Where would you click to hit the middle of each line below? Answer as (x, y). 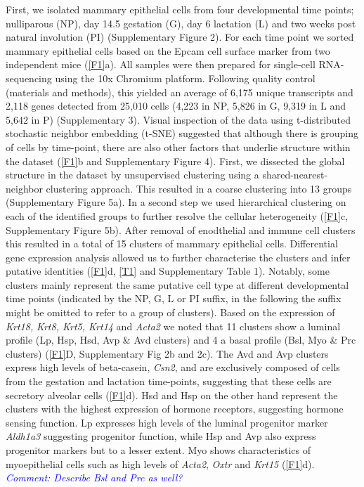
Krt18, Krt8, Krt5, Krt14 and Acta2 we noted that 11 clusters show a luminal (173, 326)
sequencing (29, 78)
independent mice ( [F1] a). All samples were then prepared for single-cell (161, 64)
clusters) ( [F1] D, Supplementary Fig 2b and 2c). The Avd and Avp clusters (167, 353)
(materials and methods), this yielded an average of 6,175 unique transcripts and (180, 92)
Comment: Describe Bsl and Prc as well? (94, 478)
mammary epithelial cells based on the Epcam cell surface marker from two (168, 50)
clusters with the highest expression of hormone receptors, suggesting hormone (175, 409)
